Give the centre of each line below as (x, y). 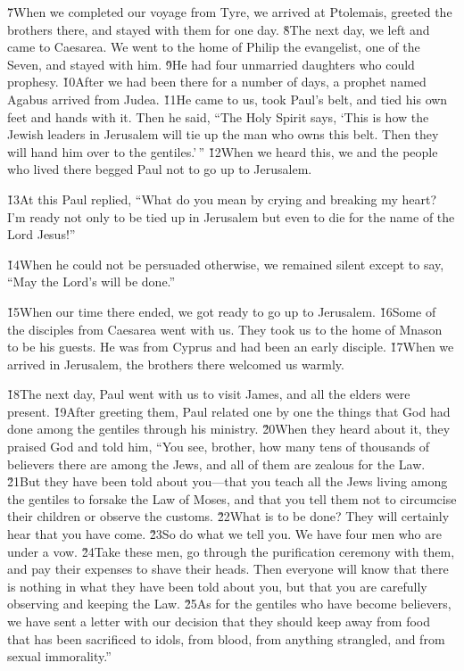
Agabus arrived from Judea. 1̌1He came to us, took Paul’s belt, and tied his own (228, 99)
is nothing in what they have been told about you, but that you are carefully (217, 586)
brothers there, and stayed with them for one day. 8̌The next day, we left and (219, 29)
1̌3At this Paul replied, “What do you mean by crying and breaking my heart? (222, 199)
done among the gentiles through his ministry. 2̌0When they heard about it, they (229, 429)
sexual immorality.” (59, 656)
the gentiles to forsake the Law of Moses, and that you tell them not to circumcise (232, 498)
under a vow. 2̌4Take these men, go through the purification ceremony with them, (231, 551)
